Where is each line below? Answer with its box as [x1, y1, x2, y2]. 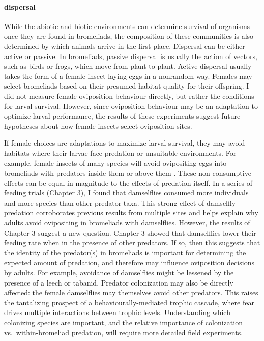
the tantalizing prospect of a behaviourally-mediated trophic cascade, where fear [4, 297, 254, 307]
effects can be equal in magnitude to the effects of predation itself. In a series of [4, 177, 253, 188]
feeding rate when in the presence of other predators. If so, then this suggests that [4, 237, 260, 248]
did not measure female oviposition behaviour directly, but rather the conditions [4, 90, 254, 101]
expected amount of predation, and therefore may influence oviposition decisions [4, 257, 254, 268]
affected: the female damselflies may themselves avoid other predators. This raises [4, 287, 258, 298]
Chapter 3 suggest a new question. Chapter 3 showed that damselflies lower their [4, 227, 256, 238]
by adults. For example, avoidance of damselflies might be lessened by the [4, 267, 234, 278]
